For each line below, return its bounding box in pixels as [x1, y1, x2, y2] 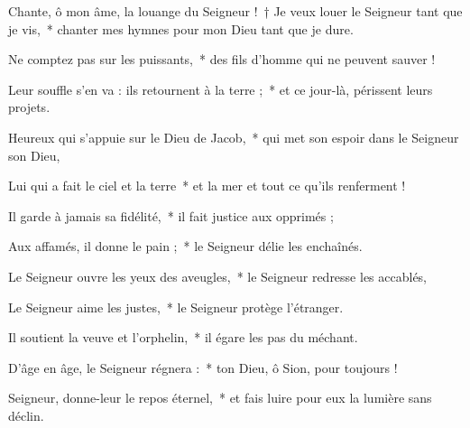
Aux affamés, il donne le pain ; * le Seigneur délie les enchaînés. [8, 237, 363, 256]
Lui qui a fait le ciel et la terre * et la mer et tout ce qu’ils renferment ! [8, 176, 406, 195]
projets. [8, 98, 51, 116]
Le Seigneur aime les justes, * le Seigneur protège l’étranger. [8, 297, 344, 316]
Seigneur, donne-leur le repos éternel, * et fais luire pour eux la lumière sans [8, 388, 432, 407]
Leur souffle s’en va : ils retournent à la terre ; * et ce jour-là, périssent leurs [8, 79, 433, 98]
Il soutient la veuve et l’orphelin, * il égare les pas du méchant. [8, 328, 358, 347]
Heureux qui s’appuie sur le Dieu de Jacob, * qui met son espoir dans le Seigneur [8, 127, 459, 146]
